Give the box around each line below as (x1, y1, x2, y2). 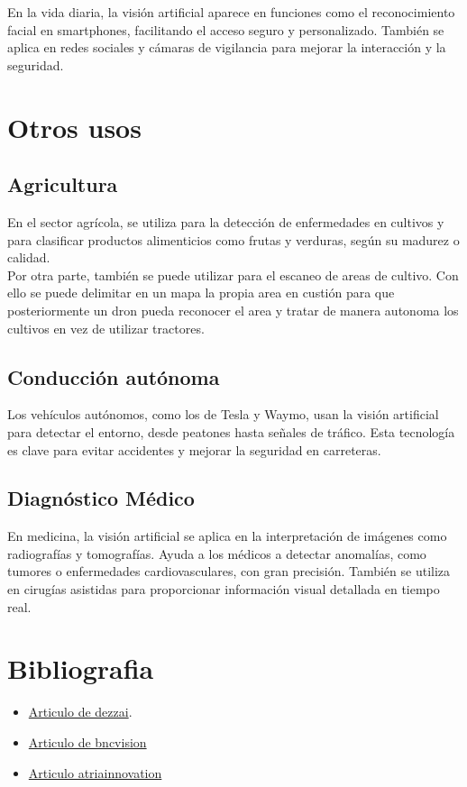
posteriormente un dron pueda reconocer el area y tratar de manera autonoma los (7, 300, 459, 319)
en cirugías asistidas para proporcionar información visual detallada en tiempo (7, 580, 440, 599)
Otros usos (7, 108, 142, 145)
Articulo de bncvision (28, 732, 147, 751)
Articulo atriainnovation (28, 763, 162, 782)
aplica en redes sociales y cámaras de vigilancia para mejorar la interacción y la (7, 38, 446, 57)
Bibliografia (7, 650, 154, 687)
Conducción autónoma (7, 362, 220, 390)
